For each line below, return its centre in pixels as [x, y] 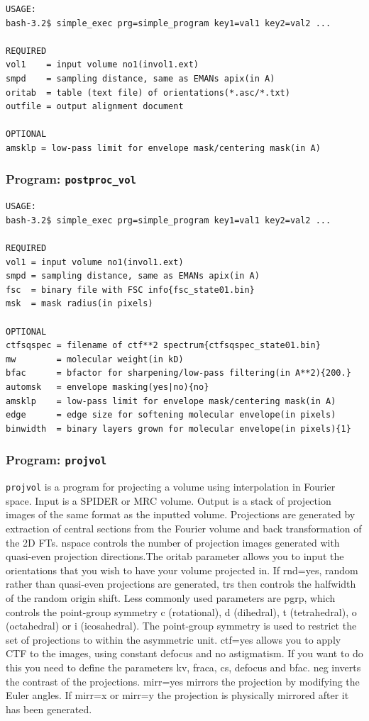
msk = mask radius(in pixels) [79, 304]
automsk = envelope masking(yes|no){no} [108, 387]
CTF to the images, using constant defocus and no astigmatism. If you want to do [184, 653]
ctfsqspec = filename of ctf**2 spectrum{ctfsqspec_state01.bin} [163, 346]
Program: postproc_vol [71, 179]
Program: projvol [56, 460]
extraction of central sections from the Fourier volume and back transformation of [184, 529]
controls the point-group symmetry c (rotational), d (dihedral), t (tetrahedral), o [181, 611]
